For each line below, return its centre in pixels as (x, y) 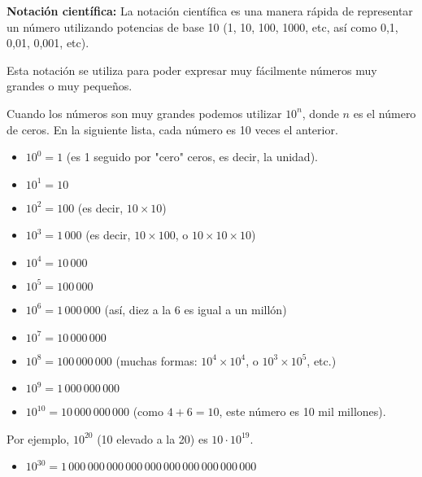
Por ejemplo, (38, 438)
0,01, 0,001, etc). (48, 43)
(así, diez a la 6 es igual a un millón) (196, 309)
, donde (320, 113)
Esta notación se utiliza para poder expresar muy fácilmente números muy (192, 70)
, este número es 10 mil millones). (302, 411)
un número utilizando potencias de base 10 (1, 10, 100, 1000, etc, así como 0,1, (202, 26)
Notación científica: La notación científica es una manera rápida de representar (210, 11)
